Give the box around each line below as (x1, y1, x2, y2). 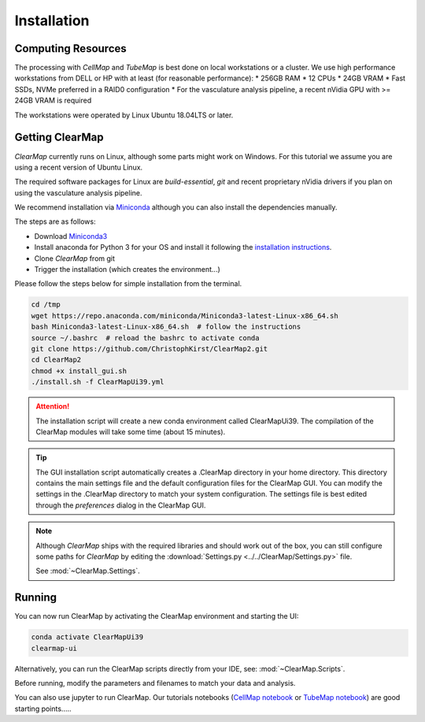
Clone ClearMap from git (34, 253, 116, 263)
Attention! (35, 402, 70, 411)
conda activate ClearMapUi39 (31, 633, 144, 642)
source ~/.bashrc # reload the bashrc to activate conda (31, 333, 260, 342)
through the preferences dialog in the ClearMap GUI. (35, 501, 206, 510)
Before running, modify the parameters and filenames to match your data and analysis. (14, 679, 296, 688)
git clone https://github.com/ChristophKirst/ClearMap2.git (31, 344, 268, 353)
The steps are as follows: (14, 217, 96, 226)
